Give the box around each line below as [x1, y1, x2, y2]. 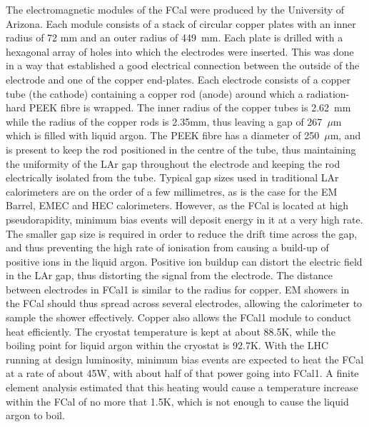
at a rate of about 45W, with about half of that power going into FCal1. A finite [6, 366, 359, 381]
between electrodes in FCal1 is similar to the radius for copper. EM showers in [6, 281, 350, 296]
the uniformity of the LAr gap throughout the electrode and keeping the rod [6, 156, 340, 171]
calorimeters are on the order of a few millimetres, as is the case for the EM [6, 184, 338, 199]
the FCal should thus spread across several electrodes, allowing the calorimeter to [6, 296, 363, 311]
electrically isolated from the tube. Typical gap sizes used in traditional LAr [6, 170, 339, 185]
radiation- [306, 86, 350, 101]
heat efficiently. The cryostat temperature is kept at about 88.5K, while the [6, 323, 335, 338]
